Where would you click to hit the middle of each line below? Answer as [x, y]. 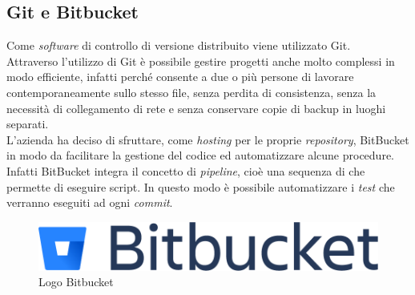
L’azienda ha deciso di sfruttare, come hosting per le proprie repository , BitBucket [208, 139]
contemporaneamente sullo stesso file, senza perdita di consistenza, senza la [191, 92]
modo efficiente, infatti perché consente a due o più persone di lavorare [180, 77]
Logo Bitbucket [76, 282]
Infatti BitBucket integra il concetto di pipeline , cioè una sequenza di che [186, 170]
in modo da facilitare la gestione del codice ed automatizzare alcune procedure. [200, 155]
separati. [28, 124]
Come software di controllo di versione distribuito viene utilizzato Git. [179, 45]
